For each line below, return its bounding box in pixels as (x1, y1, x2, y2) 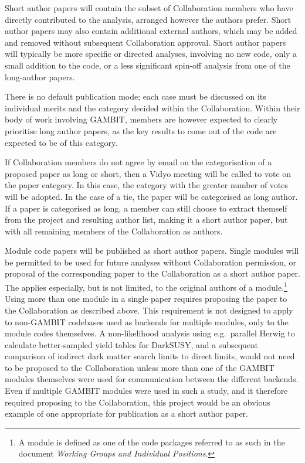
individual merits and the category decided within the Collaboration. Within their (5, 101, 300, 114)
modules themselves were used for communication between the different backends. (5, 373, 299, 385)
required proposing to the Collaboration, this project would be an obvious (5, 396, 270, 408)
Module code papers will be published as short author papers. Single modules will (5, 244, 299, 257)
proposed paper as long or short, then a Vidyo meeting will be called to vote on (5, 167, 292, 179)
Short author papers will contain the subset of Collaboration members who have (5, 2, 293, 13)
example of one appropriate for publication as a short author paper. (5, 407, 249, 420)
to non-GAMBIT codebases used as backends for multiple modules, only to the (5, 315, 289, 328)
